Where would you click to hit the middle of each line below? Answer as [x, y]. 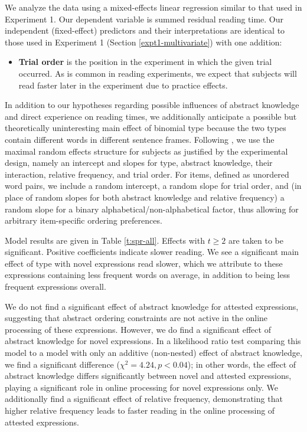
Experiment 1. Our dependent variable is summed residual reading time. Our [144, 19]
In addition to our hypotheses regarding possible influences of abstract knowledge [152, 105]
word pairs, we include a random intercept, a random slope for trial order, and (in [153, 186]
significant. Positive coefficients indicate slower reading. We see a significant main [152, 252]
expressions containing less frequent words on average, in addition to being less [147, 275]
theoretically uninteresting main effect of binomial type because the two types [146, 128]
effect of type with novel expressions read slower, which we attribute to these [144, 263]
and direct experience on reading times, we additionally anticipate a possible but [151, 116]
